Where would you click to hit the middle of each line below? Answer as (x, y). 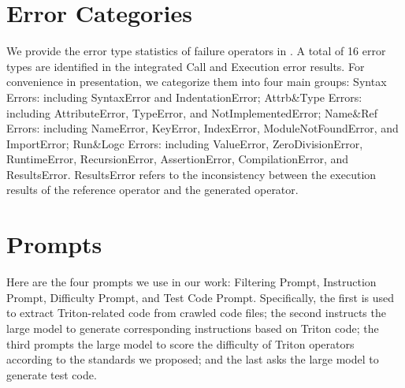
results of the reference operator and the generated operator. (152, 190)
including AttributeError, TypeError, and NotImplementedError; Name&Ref (192, 112)
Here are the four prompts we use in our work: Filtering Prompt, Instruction (191, 282)
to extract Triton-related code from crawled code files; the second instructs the (196, 313)
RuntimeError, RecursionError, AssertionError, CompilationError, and (178, 159)
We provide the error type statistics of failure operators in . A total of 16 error (196, 51)
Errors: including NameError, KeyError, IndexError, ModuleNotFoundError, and (202, 128)
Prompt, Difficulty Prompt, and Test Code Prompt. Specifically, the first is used (201, 297)
